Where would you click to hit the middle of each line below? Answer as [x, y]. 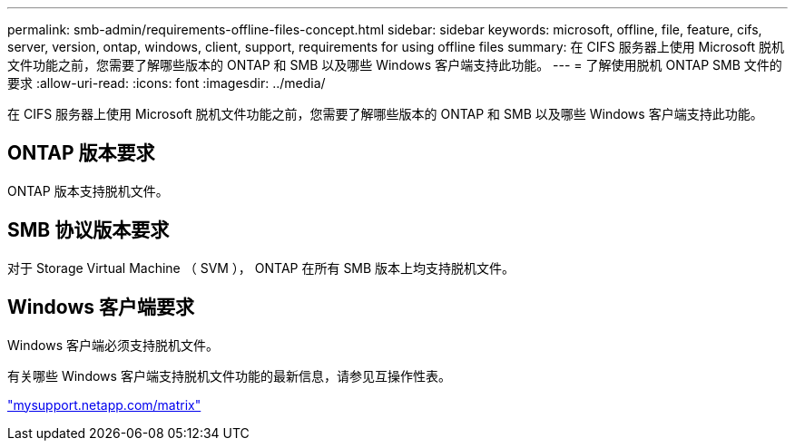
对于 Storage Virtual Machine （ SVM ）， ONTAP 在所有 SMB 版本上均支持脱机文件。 [261, 268]
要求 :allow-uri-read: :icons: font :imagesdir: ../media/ [167, 83]
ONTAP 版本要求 [81, 153]
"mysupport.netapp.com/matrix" [104, 404]
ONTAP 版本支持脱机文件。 [88, 190]
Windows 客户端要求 [101, 307]
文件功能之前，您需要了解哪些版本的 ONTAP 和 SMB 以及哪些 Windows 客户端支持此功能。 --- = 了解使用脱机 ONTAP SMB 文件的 [395, 65]
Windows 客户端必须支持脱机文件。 [113, 345]
